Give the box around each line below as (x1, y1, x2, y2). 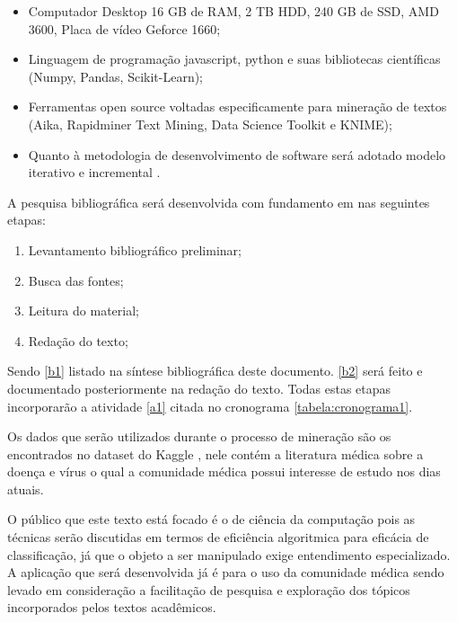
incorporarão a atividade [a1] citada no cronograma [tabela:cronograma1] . (7, 396, 413, 415)
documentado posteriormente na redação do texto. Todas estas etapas (7, 378, 391, 397)
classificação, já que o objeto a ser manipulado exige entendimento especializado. (7, 545, 451, 564)
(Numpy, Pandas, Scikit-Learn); (28, 67, 204, 85)
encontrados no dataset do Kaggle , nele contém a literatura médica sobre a (7, 444, 424, 463)
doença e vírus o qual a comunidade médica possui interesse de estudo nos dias (7, 462, 441, 481)
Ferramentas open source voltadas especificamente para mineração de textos (28, 97, 447, 116)
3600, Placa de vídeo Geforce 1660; (28, 19, 221, 38)
